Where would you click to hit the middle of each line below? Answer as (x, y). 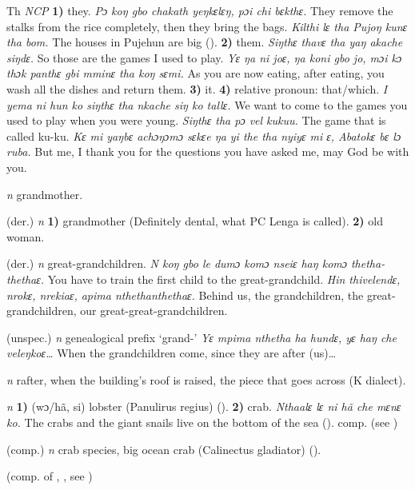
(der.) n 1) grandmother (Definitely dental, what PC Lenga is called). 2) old (195, 221)
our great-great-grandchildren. (154, 311)
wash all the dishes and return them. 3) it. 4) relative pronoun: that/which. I (197, 88)
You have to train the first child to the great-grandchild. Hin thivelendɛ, (224, 279)
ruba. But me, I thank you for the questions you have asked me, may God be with (208, 151)
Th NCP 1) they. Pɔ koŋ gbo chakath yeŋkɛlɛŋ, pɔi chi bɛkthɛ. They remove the (200, 10)
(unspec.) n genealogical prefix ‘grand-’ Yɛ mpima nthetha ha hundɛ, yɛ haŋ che (202, 337)
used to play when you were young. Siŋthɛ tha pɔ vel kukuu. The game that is (196, 120)
